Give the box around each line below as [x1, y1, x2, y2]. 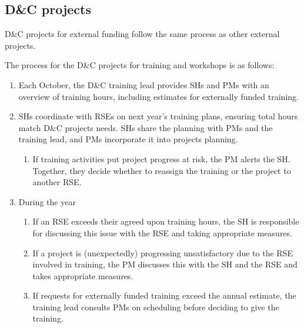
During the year [18, 195, 76, 207]
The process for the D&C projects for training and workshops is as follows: [5, 59, 275, 71]
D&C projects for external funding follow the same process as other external [5, 28, 280, 40]
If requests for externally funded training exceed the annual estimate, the [32, 289, 296, 302]
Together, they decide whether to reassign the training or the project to [32, 164, 291, 176]
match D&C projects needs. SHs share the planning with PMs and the [18, 121, 273, 133]
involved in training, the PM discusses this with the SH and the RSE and [32, 258, 298, 270]
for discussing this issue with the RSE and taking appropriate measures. [32, 226, 292, 239]
